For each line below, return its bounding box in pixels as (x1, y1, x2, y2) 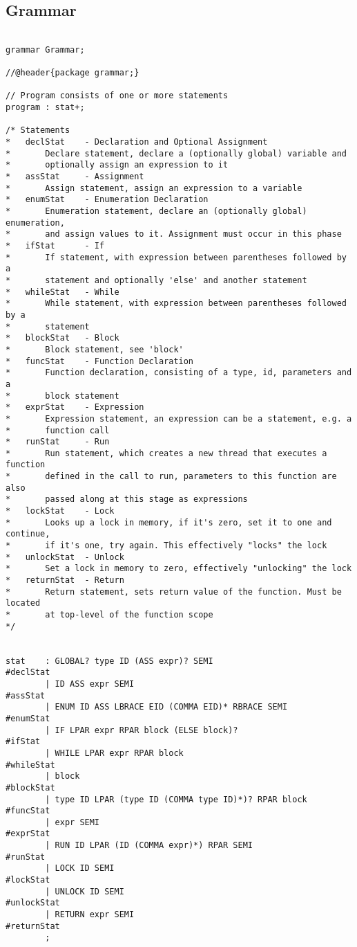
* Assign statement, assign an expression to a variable (6, 183, 302, 193)
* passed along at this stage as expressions (6, 494, 248, 505)
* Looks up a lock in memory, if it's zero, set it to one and (6, 517, 332, 527)
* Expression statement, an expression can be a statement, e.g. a (6, 413, 352, 424)
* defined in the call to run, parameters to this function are (6, 471, 337, 482)
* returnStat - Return (6, 575, 124, 586)
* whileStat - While (6, 287, 119, 297)
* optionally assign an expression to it (6, 160, 229, 170)
